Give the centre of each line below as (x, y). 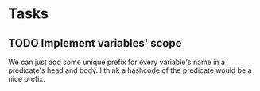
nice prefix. (27, 79)
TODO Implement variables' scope (95, 43)
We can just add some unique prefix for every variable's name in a (116, 62)
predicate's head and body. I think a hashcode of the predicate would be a (130, 70)
